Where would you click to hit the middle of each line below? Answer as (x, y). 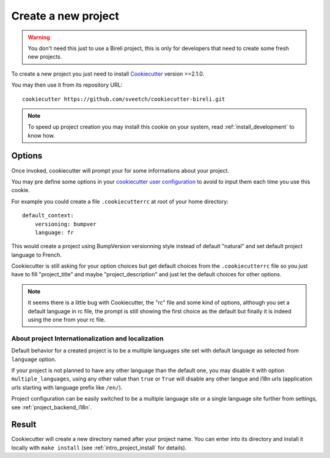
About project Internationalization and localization (88, 338)
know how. (41, 135)
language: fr (54, 232)
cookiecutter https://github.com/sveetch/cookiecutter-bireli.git (124, 99)
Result (24, 425)
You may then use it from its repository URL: (67, 85)
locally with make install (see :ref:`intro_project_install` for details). (99, 448)
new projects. (45, 57)
